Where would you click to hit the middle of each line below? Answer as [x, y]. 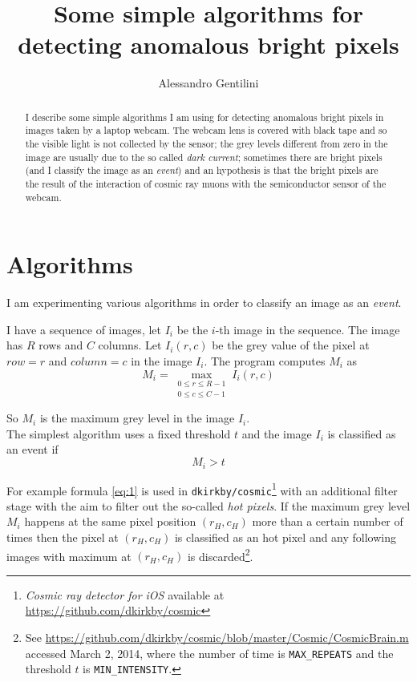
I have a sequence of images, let [84, 329]
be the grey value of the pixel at [291, 345]
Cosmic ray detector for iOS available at [125, 594]
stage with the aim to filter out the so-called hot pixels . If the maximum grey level [208, 505]
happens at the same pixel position [110, 521]
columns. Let [130, 345]
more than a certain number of [328, 521]
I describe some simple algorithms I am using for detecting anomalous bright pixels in [204, 117]
